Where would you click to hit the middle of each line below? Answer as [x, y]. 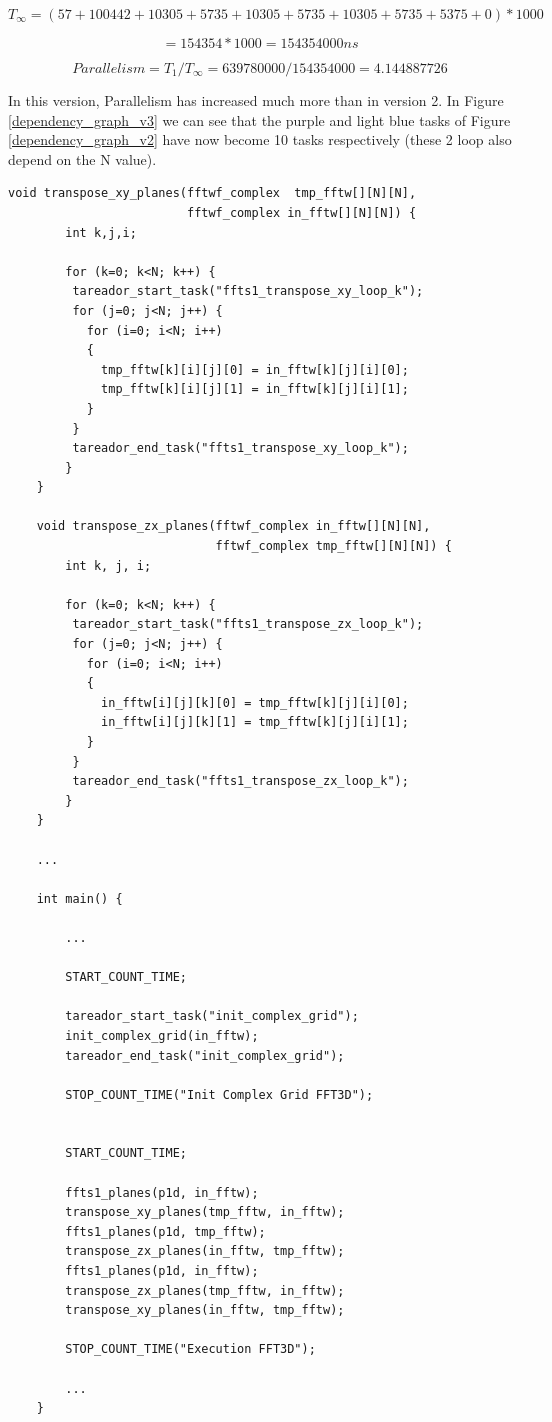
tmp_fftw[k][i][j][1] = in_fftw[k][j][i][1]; [255, 389]
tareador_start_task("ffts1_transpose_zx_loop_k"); [248, 624]
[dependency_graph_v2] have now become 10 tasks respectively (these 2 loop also [260, 139]
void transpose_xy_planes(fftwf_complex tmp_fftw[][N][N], [212, 193]
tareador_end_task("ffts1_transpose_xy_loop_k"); [240, 448]
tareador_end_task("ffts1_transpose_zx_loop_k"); [240, 781]
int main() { [79, 898]
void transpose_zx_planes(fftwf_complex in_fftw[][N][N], [233, 526]
